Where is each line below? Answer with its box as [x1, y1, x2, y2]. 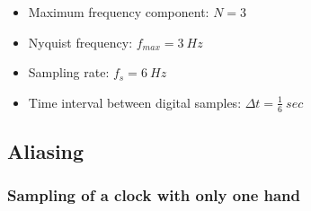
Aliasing [7, 137, 84, 164]
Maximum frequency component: [28, 3, 209, 21]
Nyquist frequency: [28, 32, 133, 51]
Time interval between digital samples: [28, 92, 242, 111]
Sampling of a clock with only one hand [7, 184, 301, 207]
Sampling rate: [28, 63, 110, 82]
